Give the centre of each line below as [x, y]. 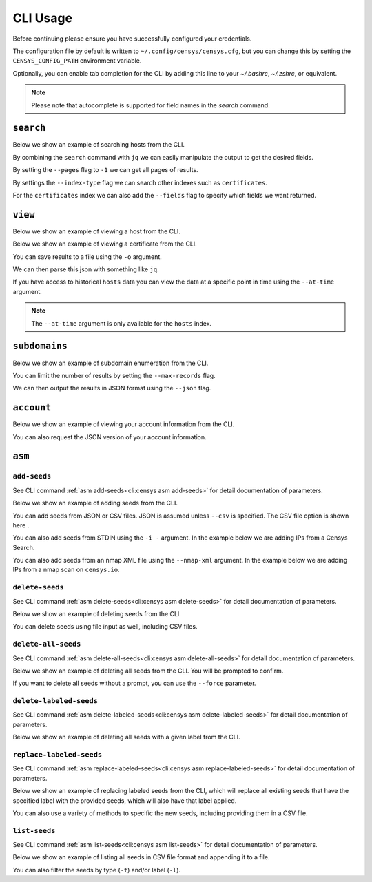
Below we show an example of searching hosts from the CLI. [99, 145]
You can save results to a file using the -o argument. [87, 256]
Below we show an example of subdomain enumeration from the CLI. [111, 363]
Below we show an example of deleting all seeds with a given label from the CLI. [126, 737]
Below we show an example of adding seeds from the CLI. [95, 503]
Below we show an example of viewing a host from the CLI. [96, 231]
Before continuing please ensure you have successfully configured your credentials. [132, 39]
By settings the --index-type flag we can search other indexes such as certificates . [140, 182]
